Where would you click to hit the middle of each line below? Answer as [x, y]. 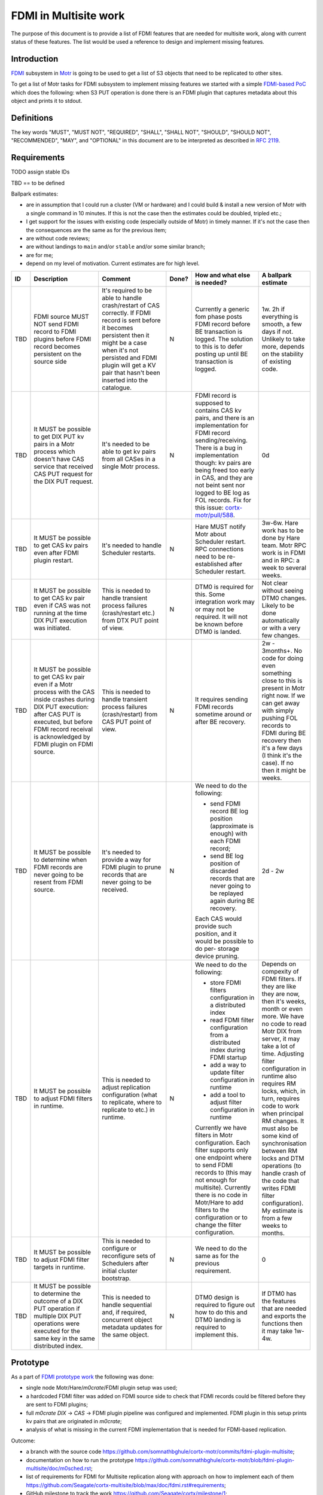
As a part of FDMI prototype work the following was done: [83, 1377]
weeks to [275, 1225]
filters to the [212, 1210]
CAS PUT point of [127, 722]
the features [279, 1301]
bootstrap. [116, 1278]
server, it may [281, 1039]
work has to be [283, 530]
